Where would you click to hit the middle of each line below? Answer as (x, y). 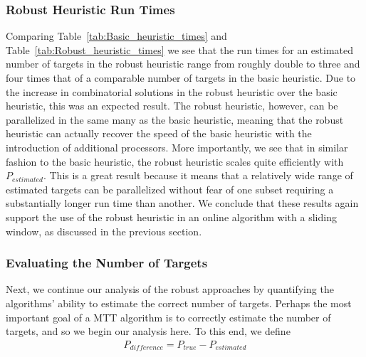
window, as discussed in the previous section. (104, 231)
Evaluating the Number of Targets (107, 263)
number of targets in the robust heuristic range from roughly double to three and (183, 64)
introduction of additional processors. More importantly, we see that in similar (177, 147)
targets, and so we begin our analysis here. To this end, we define (148, 331)
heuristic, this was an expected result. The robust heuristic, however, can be (172, 106)
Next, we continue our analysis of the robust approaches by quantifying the (170, 289)
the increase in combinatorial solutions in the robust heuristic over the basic (172, 91)
